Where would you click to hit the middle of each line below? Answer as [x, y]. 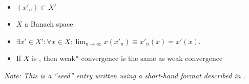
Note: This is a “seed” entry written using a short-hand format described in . [125, 75]
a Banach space [49, 24]
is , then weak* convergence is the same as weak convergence [127, 58]
